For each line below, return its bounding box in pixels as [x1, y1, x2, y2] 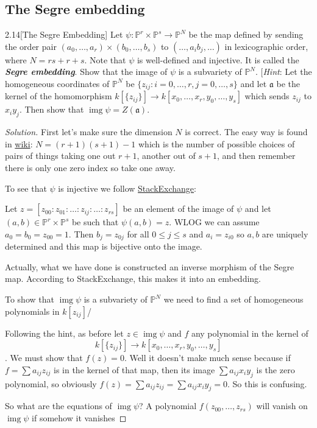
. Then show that [19, 103, 84, 116]
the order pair [5, 40, 57, 52]
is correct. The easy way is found [185, 125, 308, 138]
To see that [5, 181, 47, 194]
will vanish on [256, 399, 308, 412]
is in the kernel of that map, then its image [54, 363, 215, 376]
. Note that [84, 53, 126, 66]
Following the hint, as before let [5, 326, 124, 339]
